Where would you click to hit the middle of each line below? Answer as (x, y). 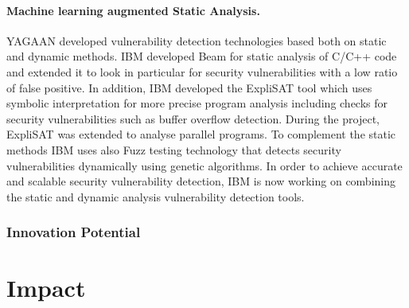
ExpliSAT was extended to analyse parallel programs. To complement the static (201, 134)
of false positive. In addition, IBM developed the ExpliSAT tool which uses (189, 87)
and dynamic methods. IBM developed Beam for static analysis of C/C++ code (202, 56)
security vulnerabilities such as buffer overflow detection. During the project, (193, 118)
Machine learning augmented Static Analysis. (133, 10)
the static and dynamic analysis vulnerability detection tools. (156, 196)
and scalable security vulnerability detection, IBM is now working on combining (201, 181)
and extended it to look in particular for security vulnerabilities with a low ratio (202, 71)
